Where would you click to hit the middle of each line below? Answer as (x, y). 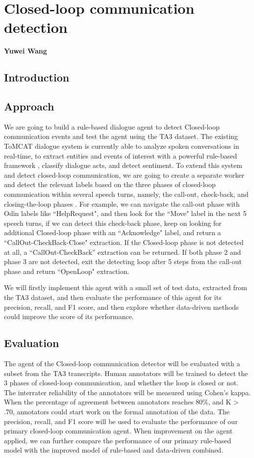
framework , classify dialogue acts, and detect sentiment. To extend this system (123, 165)
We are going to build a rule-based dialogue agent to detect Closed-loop (112, 126)
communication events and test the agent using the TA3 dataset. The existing (121, 136)
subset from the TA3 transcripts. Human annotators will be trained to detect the (126, 373)
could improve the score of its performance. (69, 316)
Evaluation (32, 343)
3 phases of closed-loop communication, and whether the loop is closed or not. (121, 383)
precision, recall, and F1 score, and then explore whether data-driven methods (121, 307)
